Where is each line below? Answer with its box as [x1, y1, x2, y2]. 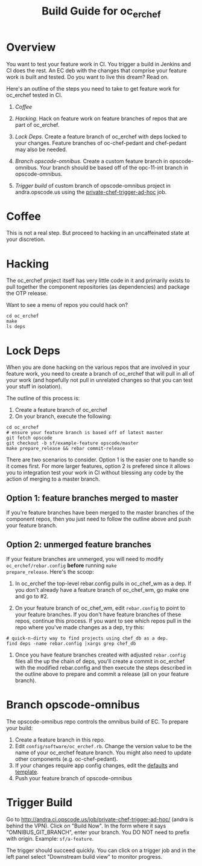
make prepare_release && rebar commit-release [6, 446, 125, 452]
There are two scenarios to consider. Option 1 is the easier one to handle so [6, 456, 194, 463]
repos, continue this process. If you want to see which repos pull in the [14, 617, 191, 624]
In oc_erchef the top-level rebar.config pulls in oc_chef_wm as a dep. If [14, 580, 192, 587]
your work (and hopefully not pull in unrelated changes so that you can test [6, 376, 193, 384]
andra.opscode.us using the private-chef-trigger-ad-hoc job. [14, 188, 167, 196]
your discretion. [6, 236, 45, 243]
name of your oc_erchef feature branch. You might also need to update [14, 749, 192, 756]
